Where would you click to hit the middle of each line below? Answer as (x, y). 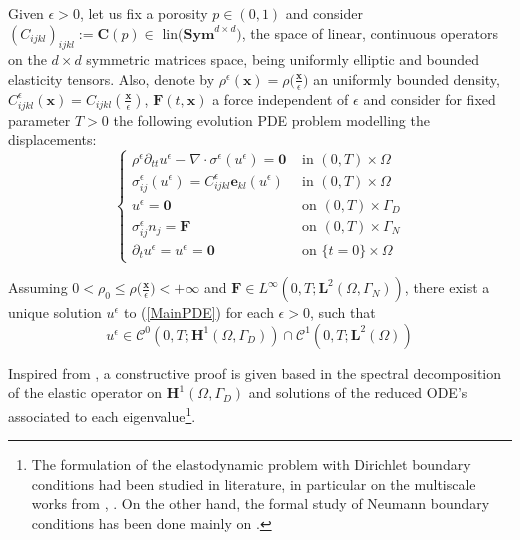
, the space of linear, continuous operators (369, 32)
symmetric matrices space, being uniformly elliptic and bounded (283, 59)
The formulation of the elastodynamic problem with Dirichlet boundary (251, 464)
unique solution (55, 312)
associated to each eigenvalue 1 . (102, 414)
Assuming (38, 287)
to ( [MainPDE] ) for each (198, 312)
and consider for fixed (429, 98)
